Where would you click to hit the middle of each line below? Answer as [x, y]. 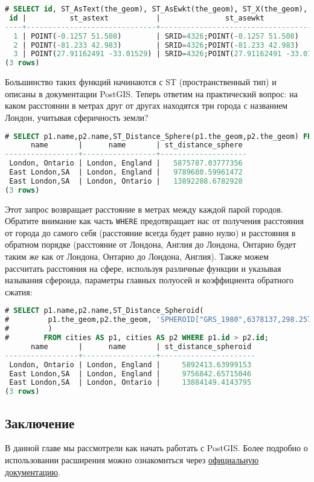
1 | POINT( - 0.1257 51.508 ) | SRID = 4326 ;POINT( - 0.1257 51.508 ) [156, 36]
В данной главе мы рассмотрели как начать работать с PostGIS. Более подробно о [156, 448]
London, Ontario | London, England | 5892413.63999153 [130, 365]
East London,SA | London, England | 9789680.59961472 [126, 172]
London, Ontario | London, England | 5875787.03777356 [126, 163]
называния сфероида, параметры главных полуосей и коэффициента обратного [149, 280]
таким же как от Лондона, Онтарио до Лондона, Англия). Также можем [137, 256]
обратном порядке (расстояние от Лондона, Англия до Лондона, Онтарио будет [151, 244]
